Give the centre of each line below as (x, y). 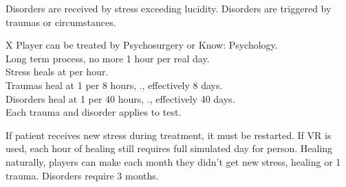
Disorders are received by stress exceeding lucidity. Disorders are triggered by (169, 8)
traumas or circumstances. (61, 22)
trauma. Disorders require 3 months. (82, 175)
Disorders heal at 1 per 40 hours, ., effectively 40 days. (120, 98)
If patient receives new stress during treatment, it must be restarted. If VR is (169, 135)
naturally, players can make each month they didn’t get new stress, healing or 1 (173, 161)
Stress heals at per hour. (57, 72)
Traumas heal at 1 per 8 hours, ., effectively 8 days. (114, 85)
